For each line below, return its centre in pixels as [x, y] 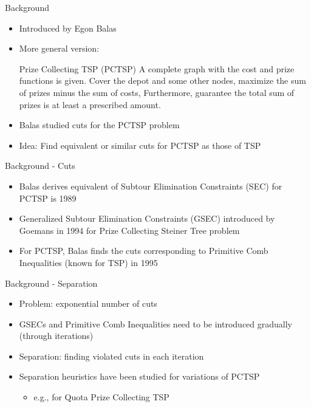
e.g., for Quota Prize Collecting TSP [101, 397]
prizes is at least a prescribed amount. [90, 104]
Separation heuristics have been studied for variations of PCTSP [139, 376]
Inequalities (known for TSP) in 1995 [88, 262]
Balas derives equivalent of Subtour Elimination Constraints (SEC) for [151, 186]
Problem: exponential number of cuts [88, 303]
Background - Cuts [40, 166]
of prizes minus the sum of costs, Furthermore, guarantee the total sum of [157, 92]
